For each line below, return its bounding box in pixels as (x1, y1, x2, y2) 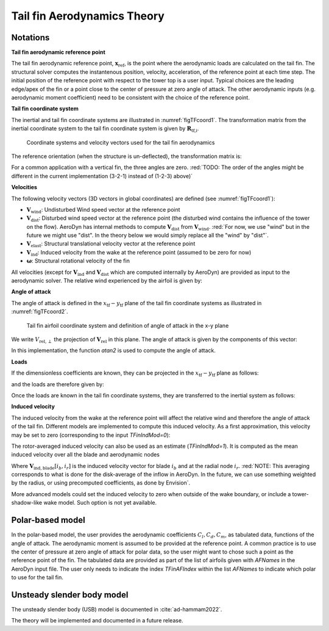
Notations (11, 32, 50, 43)
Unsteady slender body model (11, 590, 129, 600)
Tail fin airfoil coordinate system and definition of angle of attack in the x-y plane (26, 322, 229, 329)
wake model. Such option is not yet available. (43, 499, 157, 507)
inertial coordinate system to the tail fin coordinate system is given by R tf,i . (11, 125, 199, 134)
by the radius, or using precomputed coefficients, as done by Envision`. (11, 479, 191, 486)
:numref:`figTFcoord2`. (11, 308, 68, 315)
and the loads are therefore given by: (11, 380, 104, 388)
